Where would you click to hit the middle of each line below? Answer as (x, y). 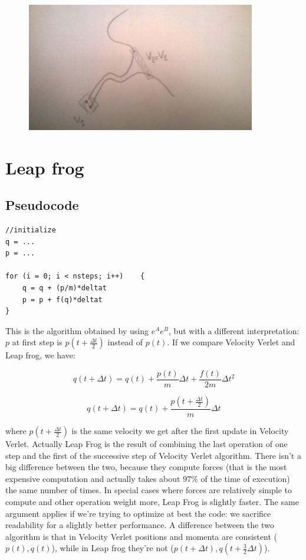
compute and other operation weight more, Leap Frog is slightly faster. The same (152, 502)
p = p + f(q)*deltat (62, 300)
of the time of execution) (245, 478)
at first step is (37, 342)
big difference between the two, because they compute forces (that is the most (146, 467)
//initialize (31, 230)
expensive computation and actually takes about (93, 478)
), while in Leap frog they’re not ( (113, 548)
